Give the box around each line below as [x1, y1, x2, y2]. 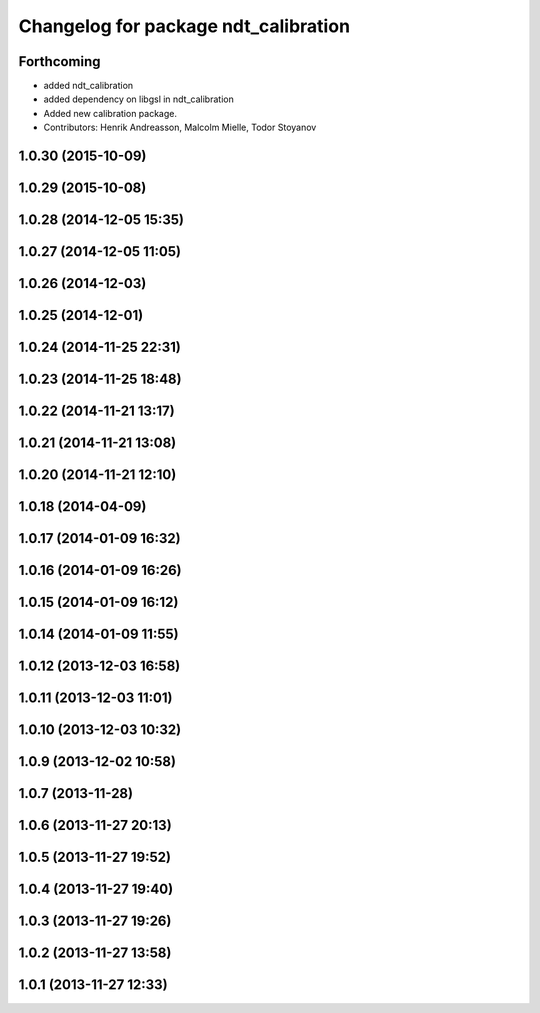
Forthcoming [18, 53, 101, 70]
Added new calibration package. [43, 107, 178, 119]
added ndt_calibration [43, 80, 134, 92]
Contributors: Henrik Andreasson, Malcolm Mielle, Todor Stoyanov [43, 121, 317, 134]
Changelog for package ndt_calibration [18, 15, 350, 37]
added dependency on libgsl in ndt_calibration [43, 93, 234, 105]
